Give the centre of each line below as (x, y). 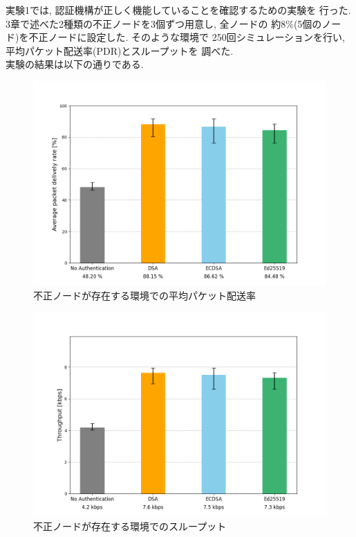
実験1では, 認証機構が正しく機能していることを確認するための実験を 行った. (178, 10)
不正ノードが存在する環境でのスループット (130, 526)
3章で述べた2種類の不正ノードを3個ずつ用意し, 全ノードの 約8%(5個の (164, 23)
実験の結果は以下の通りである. (75, 64)
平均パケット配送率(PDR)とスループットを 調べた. (120, 50)
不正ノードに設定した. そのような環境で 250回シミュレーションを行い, (187, 37)
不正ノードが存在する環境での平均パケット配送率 (144, 295)
